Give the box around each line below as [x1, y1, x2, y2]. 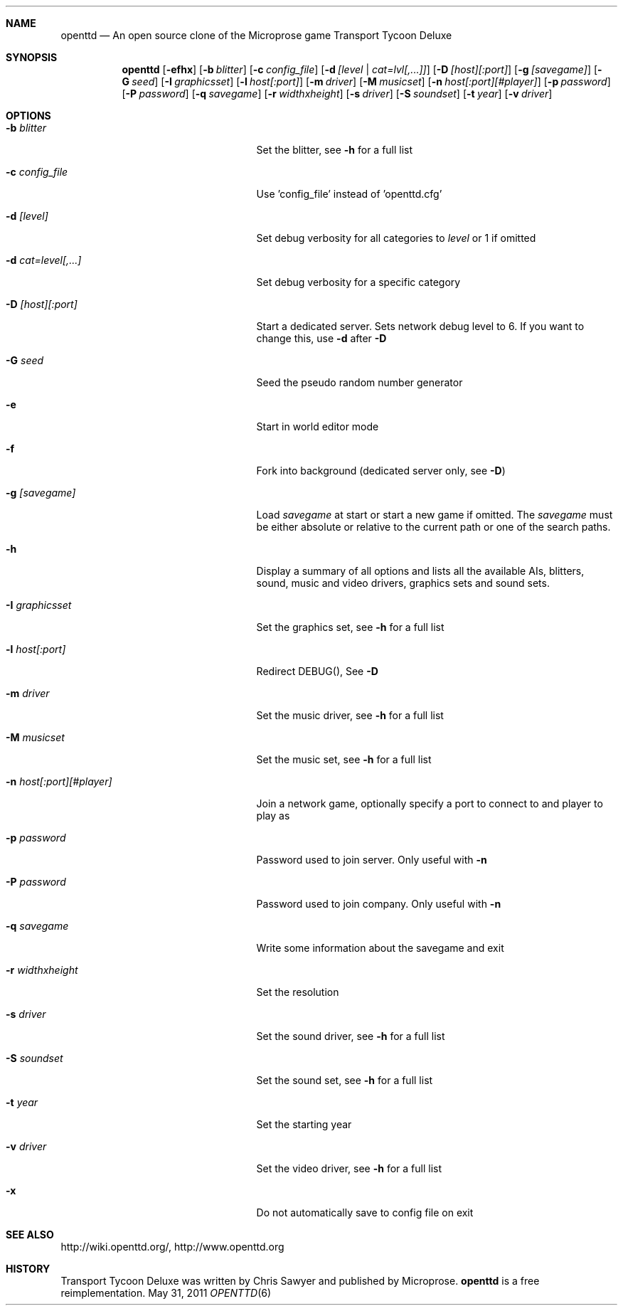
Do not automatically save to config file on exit [256, 1206, 474, 1219]
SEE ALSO [6, 1228, 54, 1241]
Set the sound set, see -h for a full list [256, 1074, 433, 1086]
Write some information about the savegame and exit [256, 942, 504, 954]
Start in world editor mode [256, 420, 379, 432]
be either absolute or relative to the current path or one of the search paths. [256, 521, 611, 533]
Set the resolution [256, 986, 339, 998]
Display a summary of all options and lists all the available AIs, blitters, [256, 565, 585, 577]
